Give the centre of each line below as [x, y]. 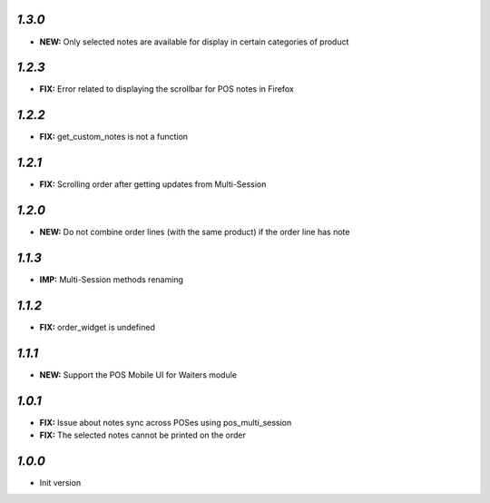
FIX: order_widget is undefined [98, 327]
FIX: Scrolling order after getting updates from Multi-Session [153, 184]
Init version [60, 483]
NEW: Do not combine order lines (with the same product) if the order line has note [195, 232]
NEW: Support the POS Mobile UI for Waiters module [138, 375]
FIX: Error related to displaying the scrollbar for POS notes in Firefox [167, 89]
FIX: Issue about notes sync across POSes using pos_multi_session [166, 422]
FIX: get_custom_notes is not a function [114, 137]
